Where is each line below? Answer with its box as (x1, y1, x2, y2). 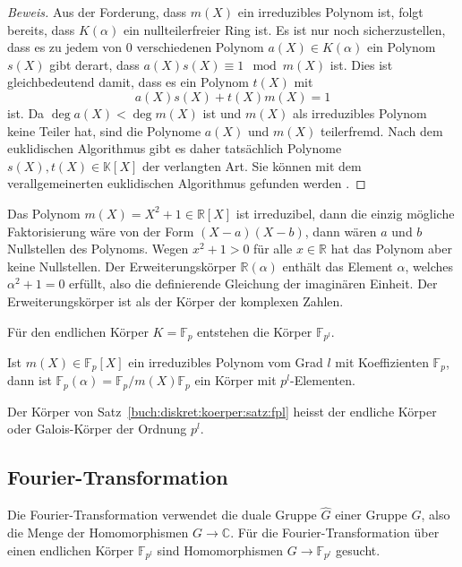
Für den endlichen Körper (7, 322, 149, 340)
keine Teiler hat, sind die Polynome (7, 121, 201, 140)
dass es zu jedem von (7, 38, 123, 56)
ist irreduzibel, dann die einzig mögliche (235, 203, 455, 222)
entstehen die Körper (197, 322, 312, 340)
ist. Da (7, 103, 45, 122)
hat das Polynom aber (330, 239, 452, 258)
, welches (405, 256, 454, 275)
